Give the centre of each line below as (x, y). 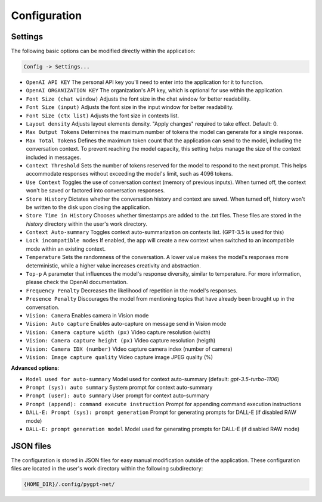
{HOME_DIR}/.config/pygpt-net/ (69, 484)
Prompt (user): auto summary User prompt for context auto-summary (117, 395)
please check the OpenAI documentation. (77, 282)
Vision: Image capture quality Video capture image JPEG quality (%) (120, 357)
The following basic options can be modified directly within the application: (103, 51)
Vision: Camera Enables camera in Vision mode (87, 315)
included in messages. (54, 157)
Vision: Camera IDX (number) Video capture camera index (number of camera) (129, 349)
